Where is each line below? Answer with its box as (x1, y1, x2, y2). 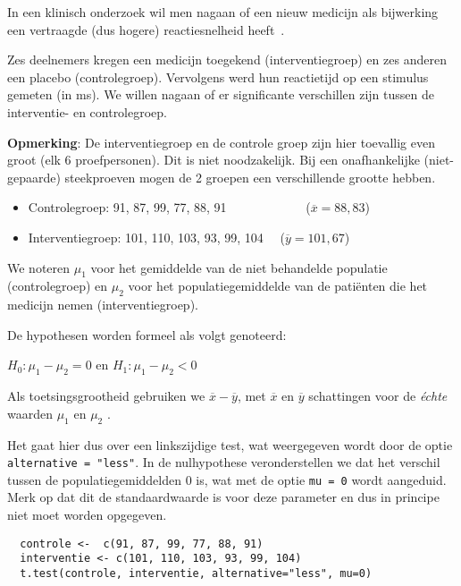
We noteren (7, 258, 71, 276)
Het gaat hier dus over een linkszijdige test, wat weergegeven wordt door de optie (7, 435, 453, 454)
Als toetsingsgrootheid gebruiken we (7, 386, 205, 405)
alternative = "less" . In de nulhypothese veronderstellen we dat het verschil (7, 453, 440, 471)
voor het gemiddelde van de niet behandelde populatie (90, 258, 388, 276)
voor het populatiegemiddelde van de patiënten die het (128, 276, 428, 295)
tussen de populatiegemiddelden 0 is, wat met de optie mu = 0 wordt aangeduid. (7, 470, 447, 488)
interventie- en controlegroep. (7, 102, 168, 121)
